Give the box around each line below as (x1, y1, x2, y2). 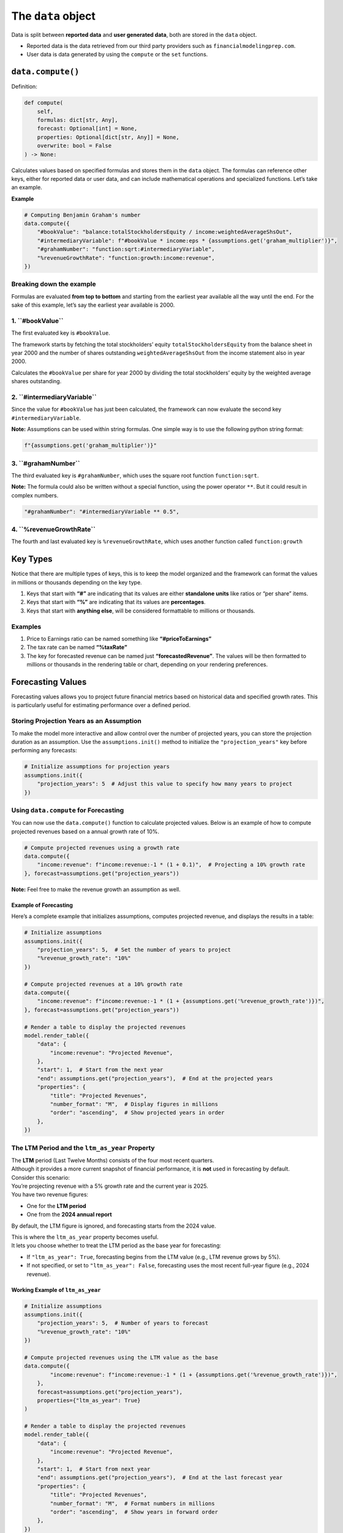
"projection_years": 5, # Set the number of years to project (37, 946, 232, 953)
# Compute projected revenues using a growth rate (24, 844, 180, 851)
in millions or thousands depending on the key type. (11, 578, 142, 586)
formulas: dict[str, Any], (37, 117, 119, 123)
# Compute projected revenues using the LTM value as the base (24, 1354, 219, 1361)
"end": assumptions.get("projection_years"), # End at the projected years (37, 1075, 273, 1082)
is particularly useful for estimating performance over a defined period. (11, 702, 191, 709)
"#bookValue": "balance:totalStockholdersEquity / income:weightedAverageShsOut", (37, 229, 293, 235)
